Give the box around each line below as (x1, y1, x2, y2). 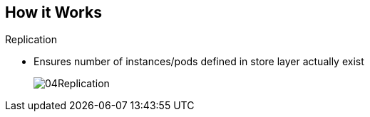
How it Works (5, 4, 102, 21)
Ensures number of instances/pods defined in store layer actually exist (34, 55, 364, 68)
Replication (5, 33, 57, 46)
